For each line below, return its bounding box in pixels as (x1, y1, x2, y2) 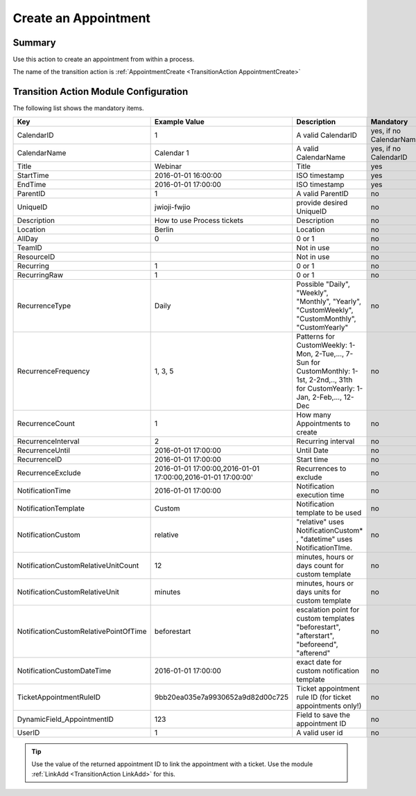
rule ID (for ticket (296, 692, 352, 702)
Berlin (154, 224, 174, 234)
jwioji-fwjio (154, 202, 191, 211)
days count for (296, 560, 344, 570)
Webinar (154, 161, 182, 171)
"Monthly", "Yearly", (296, 297, 362, 306)
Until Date (296, 445, 329, 455)
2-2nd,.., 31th (309, 375, 353, 384)
